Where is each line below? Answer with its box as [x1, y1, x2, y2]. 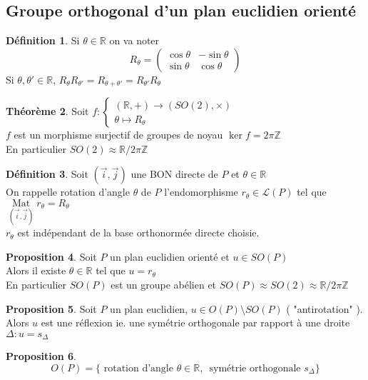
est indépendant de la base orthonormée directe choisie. [17, 225, 260, 240]
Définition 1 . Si [6, 33, 80, 48]
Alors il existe [6, 263, 66, 278]
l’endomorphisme [164, 184, 238, 199]
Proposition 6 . [6, 349, 76, 364]
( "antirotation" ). [286, 301, 363, 316]
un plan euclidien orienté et [110, 249, 230, 264]
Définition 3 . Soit [6, 166, 88, 181]
